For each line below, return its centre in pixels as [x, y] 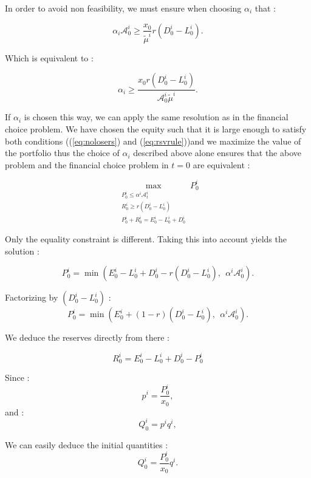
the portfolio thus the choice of [62, 153]
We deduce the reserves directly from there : [87, 337]
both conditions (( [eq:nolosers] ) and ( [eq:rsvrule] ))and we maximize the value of [153, 141]
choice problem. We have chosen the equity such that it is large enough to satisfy [156, 128]
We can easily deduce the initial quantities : [87, 444]
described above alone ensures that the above [217, 153]
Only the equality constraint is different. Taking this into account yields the [146, 239]
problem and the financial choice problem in [87, 164]
